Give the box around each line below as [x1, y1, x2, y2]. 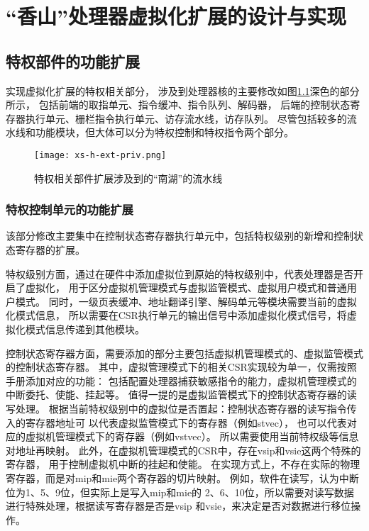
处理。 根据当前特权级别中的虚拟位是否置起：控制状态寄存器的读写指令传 [15, 401, 357, 415]
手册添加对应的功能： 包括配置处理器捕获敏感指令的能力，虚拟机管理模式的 [6, 373, 357, 388]
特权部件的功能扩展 [6, 50, 140, 72]
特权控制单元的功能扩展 [6, 201, 133, 218]
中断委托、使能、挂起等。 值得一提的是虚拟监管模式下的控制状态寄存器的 [6, 387, 347, 402]
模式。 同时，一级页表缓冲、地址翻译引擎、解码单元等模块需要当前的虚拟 [15, 294, 357, 308]
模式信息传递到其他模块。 [25, 321, 145, 336]
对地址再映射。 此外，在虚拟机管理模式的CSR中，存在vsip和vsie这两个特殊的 [6, 442, 361, 457]
